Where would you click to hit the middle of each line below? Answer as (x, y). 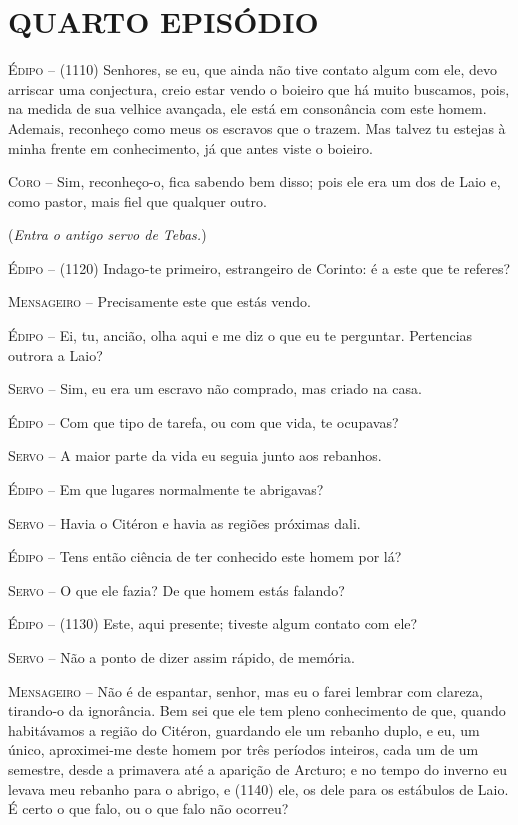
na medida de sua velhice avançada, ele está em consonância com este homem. (247, 108)
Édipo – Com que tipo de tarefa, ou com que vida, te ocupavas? (203, 421)
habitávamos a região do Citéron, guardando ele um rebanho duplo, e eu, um (244, 729)
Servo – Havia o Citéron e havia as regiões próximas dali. (184, 522)
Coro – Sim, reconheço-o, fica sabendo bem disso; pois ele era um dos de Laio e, (254, 181)
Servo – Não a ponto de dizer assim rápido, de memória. (181, 657)
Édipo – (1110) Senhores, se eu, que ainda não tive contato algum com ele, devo (252, 69)
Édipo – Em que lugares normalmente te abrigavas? (166, 489)
